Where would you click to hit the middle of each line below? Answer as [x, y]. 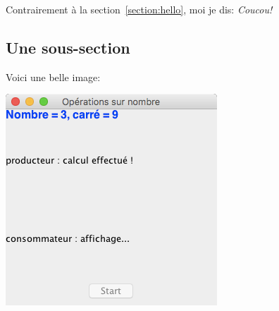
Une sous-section [68, 47]
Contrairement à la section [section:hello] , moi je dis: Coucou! [139, 9]
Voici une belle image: [53, 77]
